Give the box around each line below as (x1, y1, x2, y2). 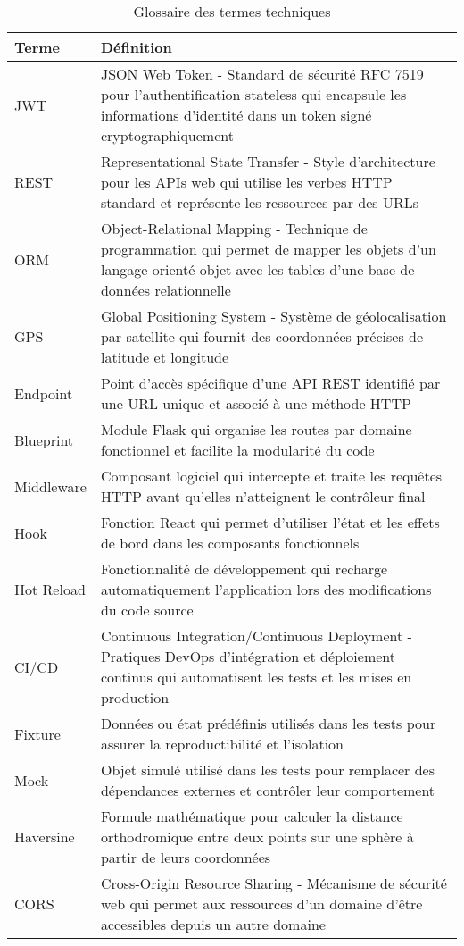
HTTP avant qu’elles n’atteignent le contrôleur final (100, 486, 426, 506)
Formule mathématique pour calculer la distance (100, 806, 403, 826)
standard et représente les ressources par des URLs (100, 192, 418, 213)
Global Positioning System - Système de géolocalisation (100, 306, 447, 326)
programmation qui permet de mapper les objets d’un (100, 239, 436, 259)
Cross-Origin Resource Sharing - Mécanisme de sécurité (100, 873, 447, 893)
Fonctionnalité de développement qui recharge (100, 558, 388, 579)
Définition (100, 37, 172, 57)
